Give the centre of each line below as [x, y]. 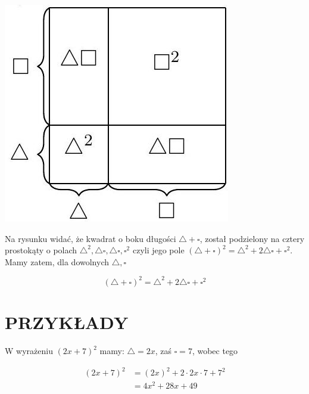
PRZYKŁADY [67, 322]
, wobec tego [215, 350]
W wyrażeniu [29, 350]
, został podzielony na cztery [252, 238]
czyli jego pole [158, 250]
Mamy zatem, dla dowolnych [57, 261]
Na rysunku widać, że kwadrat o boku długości [90, 238]
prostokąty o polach [41, 250]
